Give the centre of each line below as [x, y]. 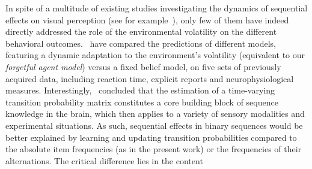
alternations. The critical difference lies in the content [104, 160]
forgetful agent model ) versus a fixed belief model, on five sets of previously [143, 66]
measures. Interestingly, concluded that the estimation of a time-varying [140, 90]
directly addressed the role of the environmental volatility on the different [141, 31]
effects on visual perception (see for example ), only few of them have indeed [147, 19]
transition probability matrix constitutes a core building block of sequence [142, 102]
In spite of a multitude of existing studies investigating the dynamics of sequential [157, 8]
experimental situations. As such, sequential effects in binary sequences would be [154, 125]
